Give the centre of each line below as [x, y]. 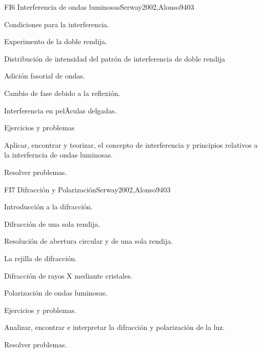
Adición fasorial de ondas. [45, 76]
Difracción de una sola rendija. [52, 223]
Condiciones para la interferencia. [57, 24]
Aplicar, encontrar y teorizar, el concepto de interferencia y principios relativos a [131, 144]
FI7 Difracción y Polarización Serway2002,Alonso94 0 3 [87, 189]
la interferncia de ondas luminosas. [58, 155]
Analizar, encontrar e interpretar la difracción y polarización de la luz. [115, 327]
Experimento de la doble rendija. [56, 41]
